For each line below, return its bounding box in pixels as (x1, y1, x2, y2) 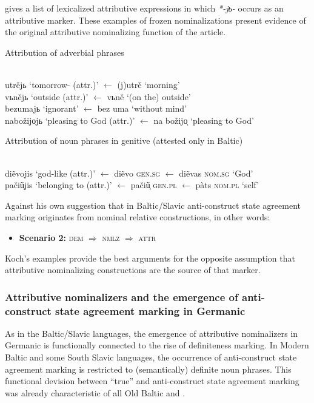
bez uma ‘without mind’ (97, 102, 187, 115)
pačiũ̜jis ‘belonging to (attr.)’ (5, 178, 112, 191)
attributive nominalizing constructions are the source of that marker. (5, 263, 261, 276)
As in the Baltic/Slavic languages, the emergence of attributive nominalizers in (5, 327, 298, 339)
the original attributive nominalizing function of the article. (5, 25, 226, 38)
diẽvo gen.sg (114, 166, 161, 179)
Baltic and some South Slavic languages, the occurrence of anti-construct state (5, 351, 297, 364)
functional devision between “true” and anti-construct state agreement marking (5, 374, 299, 387)
